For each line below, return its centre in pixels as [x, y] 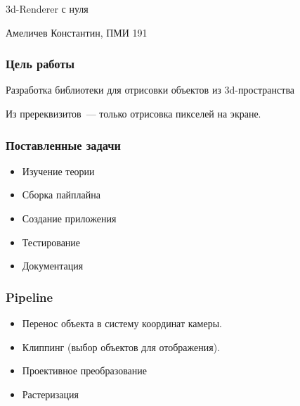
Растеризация [51, 394]
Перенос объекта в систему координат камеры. [122, 323]
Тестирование [51, 242]
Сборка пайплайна [61, 195]
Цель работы [40, 64]
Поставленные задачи [63, 145]
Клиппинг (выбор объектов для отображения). [121, 347]
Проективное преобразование [84, 370]
